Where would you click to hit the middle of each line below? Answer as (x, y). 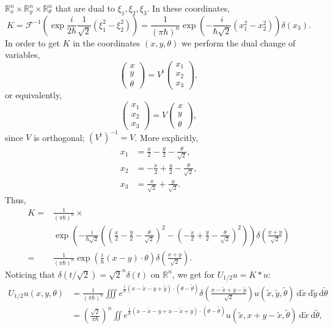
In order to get (32, 42)
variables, (23, 55)
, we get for (193, 274)
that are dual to (85, 8)
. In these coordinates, (188, 8)
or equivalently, (34, 95)
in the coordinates (107, 42)
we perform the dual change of (239, 42)
